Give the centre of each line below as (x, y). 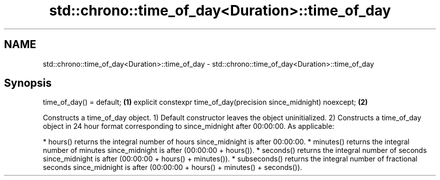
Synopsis (28, 83)
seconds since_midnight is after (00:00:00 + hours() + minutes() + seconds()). (173, 167)
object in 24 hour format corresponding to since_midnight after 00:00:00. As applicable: (189, 126)
